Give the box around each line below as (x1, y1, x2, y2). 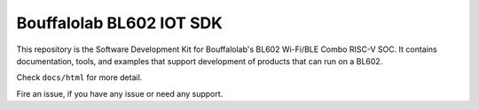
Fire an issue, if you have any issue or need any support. (16, 88, 224, 99)
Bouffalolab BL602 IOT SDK (16, 13, 224, 33)
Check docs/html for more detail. (16, 72, 143, 83)
